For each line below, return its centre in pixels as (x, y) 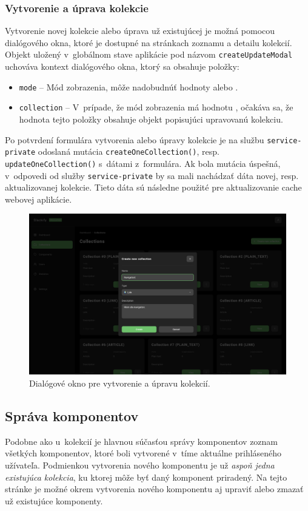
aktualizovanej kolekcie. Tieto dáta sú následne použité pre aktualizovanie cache (153, 187)
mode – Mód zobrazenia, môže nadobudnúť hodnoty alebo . (129, 86)
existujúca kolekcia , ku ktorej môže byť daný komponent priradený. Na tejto (146, 477)
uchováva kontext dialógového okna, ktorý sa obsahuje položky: (122, 66)
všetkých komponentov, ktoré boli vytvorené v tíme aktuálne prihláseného (143, 453)
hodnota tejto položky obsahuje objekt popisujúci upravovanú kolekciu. (151, 119)
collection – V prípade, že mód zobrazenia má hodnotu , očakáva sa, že (156, 107)
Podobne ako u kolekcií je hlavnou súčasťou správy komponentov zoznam (142, 441)
